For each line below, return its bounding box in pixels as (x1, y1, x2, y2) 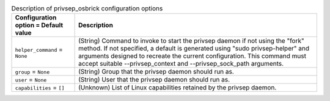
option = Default (15, 21, 64, 30)
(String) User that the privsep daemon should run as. (78, 75, 230, 84)
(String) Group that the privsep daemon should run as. (78, 68, 235, 76)
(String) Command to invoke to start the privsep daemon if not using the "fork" (78, 37, 305, 45)
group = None (15, 68, 50, 76)
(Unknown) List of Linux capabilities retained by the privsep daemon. (78, 83, 277, 92)
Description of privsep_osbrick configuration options (11, 4, 163, 13)
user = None (15, 75, 47, 84)
